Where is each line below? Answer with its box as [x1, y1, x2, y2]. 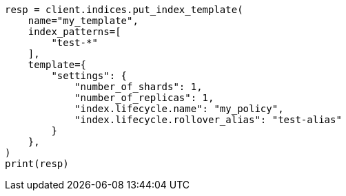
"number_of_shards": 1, [74, 81, 203, 92]
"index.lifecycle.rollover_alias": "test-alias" [74, 114, 342, 125]
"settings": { [51, 70, 128, 81]
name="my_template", [28, 15, 139, 26]
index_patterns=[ [28, 26, 121, 37]
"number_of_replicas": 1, [74, 92, 214, 103]
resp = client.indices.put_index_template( [5, 4, 243, 15]
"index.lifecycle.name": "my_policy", [74, 103, 284, 114]
